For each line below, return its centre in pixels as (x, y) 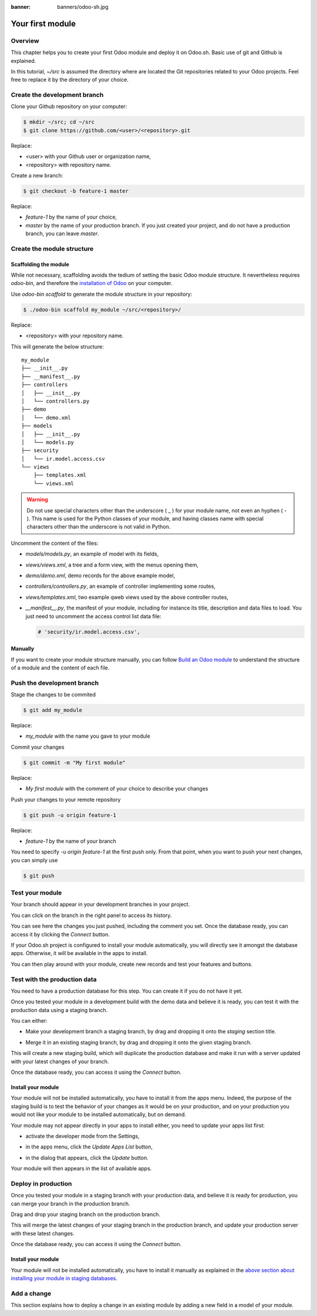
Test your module (36, 893)
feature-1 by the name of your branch (71, 841)
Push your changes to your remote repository (66, 799)
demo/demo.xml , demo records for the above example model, (100, 575)
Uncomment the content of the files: (55, 543)
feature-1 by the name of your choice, (71, 217)
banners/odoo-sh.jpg (83, 7)
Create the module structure (52, 249)
